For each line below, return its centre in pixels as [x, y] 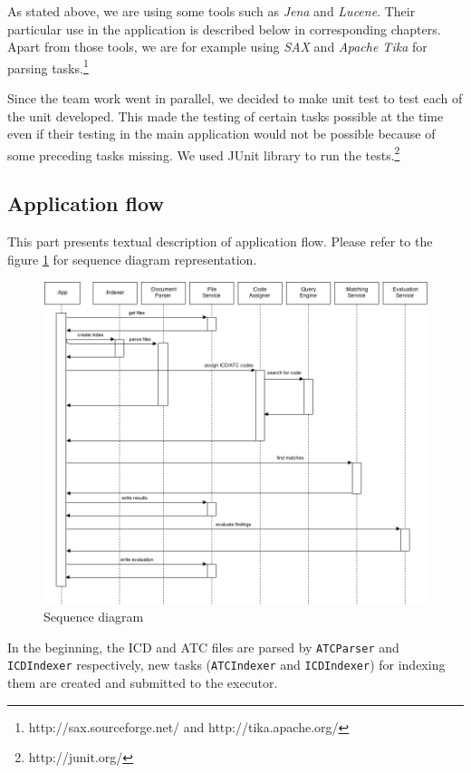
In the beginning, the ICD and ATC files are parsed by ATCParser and [203, 647]
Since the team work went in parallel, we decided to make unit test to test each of [235, 98]
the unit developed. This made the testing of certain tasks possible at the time [226, 116]
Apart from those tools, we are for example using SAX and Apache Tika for [217, 47]
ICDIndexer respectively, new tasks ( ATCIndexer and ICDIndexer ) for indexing [226, 665]
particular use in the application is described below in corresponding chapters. [224, 29]
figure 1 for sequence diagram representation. [132, 259]
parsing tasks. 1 [48, 66]
